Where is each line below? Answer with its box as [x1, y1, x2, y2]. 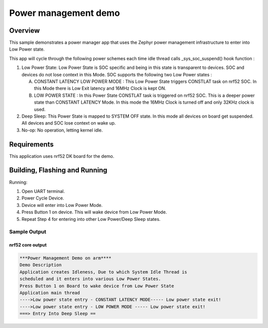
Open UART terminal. [21, 188, 65, 194]
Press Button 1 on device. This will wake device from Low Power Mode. [21, 209, 167, 215]
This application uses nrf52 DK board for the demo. [9, 153, 114, 159]
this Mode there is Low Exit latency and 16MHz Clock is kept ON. [34, 85, 166, 91]
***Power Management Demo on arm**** [19, 256, 112, 261]
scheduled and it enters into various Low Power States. [19, 276, 161, 282]
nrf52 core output [9, 242, 47, 248]
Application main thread [19, 290, 80, 296]
